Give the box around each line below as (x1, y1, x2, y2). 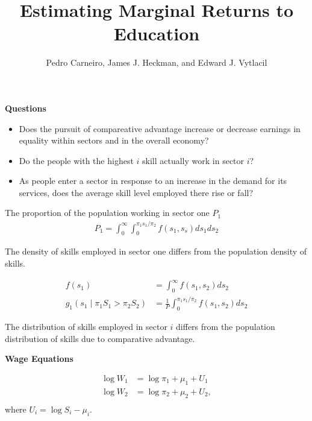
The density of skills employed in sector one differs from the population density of (5, 245, 307, 258)
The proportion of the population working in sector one (5, 206, 210, 219)
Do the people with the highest (19, 154, 134, 166)
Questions (5, 101, 46, 114)
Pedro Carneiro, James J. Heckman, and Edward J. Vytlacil (46, 56, 267, 69)
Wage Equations (5, 352, 73, 365)
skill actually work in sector (142, 154, 245, 166)
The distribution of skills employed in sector (5, 320, 167, 333)
